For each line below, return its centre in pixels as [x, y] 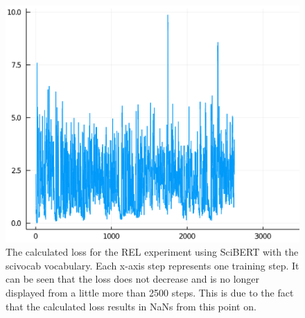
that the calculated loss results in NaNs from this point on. [131, 306]
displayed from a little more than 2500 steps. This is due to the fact [150, 293]
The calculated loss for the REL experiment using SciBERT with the [152, 252]
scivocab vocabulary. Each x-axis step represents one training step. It [152, 265]
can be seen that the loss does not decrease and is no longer [133, 279]
